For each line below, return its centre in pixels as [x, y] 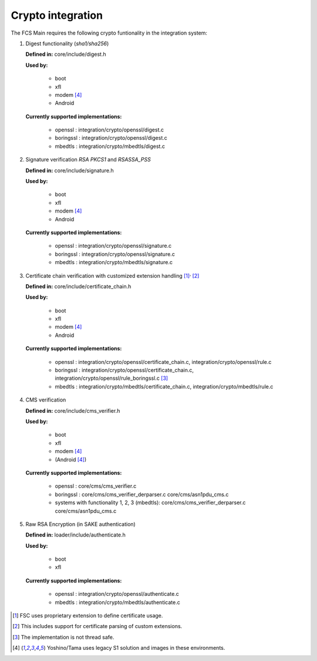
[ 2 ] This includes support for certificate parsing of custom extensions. [97, 626]
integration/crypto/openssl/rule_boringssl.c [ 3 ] [112, 378]
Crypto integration [57, 15]
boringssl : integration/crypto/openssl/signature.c [115, 254]
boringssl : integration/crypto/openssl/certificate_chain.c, [124, 370]
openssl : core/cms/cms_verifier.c [96, 486]
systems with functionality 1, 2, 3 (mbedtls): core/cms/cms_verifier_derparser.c [150, 503]
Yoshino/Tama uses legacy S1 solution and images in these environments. [136, 648]
